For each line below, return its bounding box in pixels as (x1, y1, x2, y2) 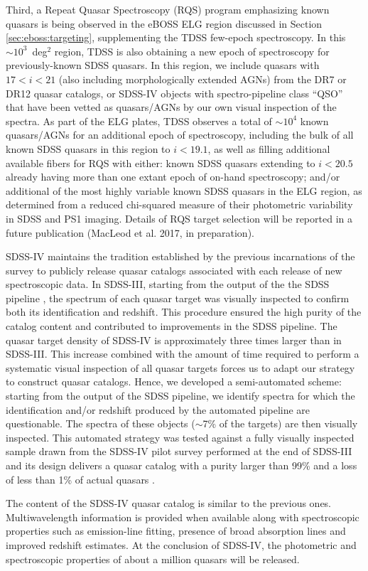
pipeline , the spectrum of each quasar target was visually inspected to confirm (6, 290, 350, 305)
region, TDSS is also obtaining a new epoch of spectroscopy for (54, 43, 330, 58)
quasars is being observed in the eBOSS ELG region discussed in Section (6, 16, 323, 31)
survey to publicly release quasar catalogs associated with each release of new (6, 262, 342, 277)
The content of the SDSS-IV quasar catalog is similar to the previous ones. (6, 496, 332, 511)
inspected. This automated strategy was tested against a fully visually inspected (6, 429, 355, 444)
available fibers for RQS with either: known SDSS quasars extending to (6, 155, 315, 170)
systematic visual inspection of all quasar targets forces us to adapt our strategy (6, 360, 355, 375)
